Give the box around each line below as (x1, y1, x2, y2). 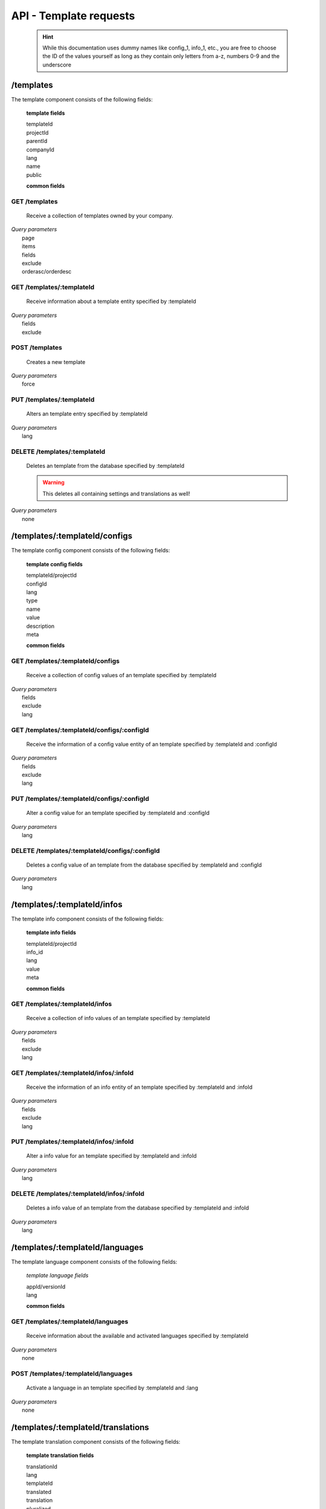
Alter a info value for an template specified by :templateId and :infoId (26, 1152, 197, 1160)
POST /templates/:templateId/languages (11, 1369, 133, 1377)
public (26, 171, 42, 178)
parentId (26, 138, 48, 145)
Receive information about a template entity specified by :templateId (26, 298, 196, 305)
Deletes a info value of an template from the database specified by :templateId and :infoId (26, 1204, 249, 1211)
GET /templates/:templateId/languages (11, 1318, 129, 1326)
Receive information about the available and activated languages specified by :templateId (26, 1332, 249, 1339)
